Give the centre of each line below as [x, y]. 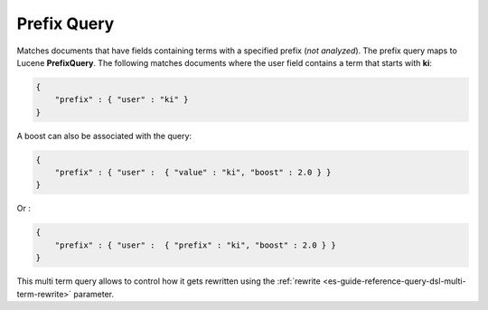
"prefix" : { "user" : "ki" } [122, 100]
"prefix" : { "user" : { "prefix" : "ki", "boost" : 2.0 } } [195, 245]
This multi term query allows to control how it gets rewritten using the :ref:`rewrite [169, 281]
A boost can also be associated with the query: [104, 136]
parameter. [94, 294]
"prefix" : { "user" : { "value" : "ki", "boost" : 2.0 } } [193, 173]
